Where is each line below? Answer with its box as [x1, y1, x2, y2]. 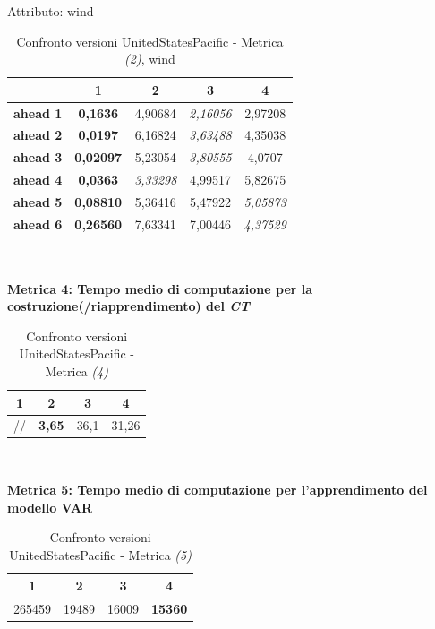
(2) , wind [124, 49, 175, 68]
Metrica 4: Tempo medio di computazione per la [7, 279, 313, 297]
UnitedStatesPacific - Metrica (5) [9, 545, 192, 564]
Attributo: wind [7, 2, 94, 20]
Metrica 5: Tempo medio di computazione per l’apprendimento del [7, 480, 428, 499]
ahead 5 [13, 193, 63, 211]
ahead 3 [13, 148, 63, 167]
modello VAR [7, 497, 93, 516]
